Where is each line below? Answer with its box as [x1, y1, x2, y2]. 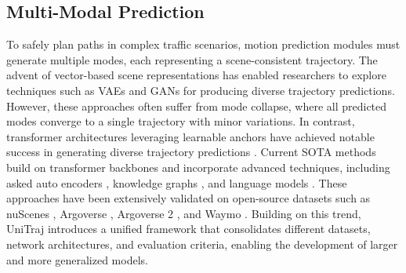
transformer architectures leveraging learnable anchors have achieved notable [6, 128, 375, 144]
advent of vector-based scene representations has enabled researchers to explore [6, 67, 386, 83]
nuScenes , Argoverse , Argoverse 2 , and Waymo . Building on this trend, [6, 205, 361, 221]
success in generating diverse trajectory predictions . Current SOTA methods [6, 144, 376, 160]
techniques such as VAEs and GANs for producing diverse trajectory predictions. [6, 82, 395, 98]
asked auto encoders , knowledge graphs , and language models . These [6, 174, 347, 191]
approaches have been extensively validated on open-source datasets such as [6, 190, 371, 206]
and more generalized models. [6, 251, 148, 268]
